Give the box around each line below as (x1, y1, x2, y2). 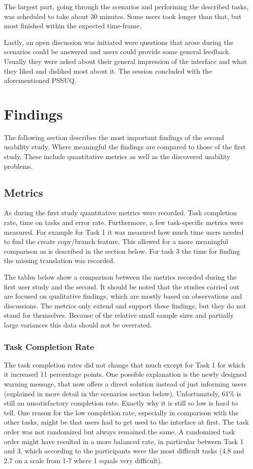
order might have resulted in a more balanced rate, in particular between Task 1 (4, 436, 244, 446)
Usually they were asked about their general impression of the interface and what (4, 56, 247, 66)
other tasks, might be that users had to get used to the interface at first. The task (4, 417, 249, 427)
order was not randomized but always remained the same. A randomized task (4, 426, 235, 436)
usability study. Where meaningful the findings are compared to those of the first (4, 142, 246, 152)
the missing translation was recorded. (4, 255, 115, 265)
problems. (4, 161, 33, 171)
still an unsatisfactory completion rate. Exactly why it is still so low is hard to (4, 398, 238, 408)
